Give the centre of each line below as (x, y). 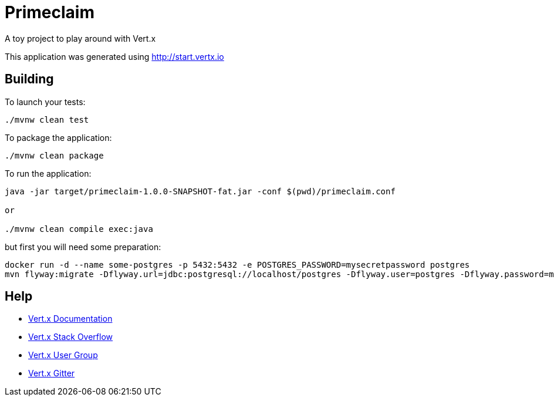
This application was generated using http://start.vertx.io (114, 56)
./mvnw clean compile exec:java (79, 229)
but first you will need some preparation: (83, 247)
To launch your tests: (45, 102)
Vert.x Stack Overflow (71, 337)
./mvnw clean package (54, 155)
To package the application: (58, 137)
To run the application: (48, 173)
